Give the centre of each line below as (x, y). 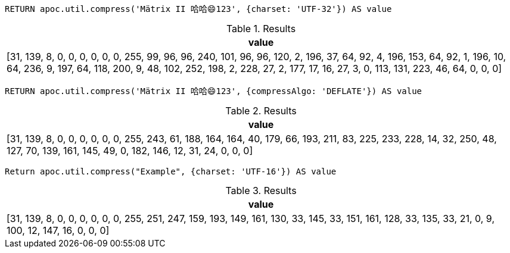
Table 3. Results (261, 190)
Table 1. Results (261, 29)
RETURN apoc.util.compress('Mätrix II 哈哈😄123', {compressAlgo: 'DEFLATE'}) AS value (214, 91)
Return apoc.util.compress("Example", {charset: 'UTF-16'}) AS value (171, 171)
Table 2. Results (261, 111)
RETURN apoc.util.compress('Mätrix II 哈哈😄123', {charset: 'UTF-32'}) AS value (198, 9)
